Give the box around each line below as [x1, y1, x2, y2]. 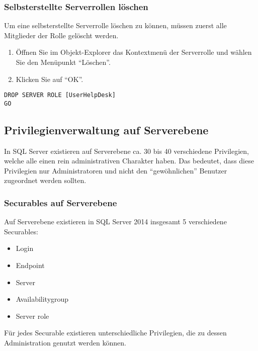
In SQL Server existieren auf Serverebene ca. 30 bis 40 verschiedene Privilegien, [4, 145, 249, 156]
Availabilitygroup [16, 294, 69, 304]
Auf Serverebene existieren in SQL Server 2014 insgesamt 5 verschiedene [4, 216, 227, 227]
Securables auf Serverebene [4, 197, 117, 209]
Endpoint [16, 260, 45, 271]
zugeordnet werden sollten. [4, 175, 87, 186]
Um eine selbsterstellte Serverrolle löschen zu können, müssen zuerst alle [4, 20, 227, 31]
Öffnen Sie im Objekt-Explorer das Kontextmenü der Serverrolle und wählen [16, 47, 252, 57]
